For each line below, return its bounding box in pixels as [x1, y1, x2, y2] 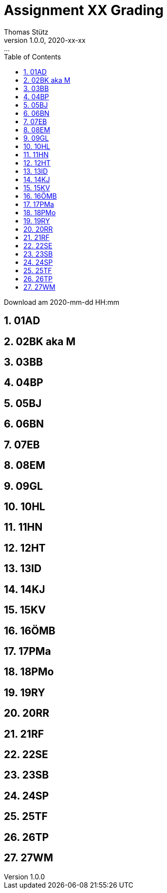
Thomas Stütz [4, 27, 49, 36]
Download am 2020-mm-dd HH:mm [4, 298, 119, 306]
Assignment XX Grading [4, 2, 164, 19]
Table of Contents [4, 52, 61, 61]
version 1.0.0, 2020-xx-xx [4, 36, 86, 44]
